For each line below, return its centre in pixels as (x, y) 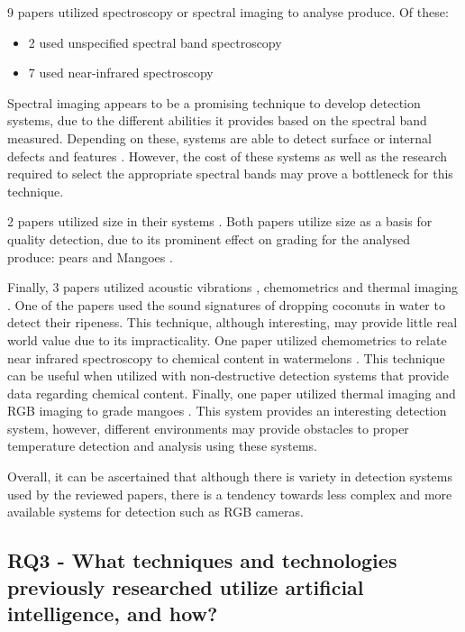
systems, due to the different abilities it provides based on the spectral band (217, 120)
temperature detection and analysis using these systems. (162, 446)
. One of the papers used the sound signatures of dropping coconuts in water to (226, 304)
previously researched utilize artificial (186, 586)
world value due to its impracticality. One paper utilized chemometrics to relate (227, 339)
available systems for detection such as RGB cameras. (155, 512)
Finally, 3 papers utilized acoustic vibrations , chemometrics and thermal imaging (233, 287)
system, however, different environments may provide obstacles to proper (208, 428)
